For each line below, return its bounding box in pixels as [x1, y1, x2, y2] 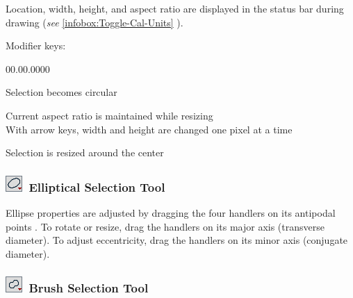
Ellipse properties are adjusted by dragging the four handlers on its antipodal [6, 205, 336, 220]
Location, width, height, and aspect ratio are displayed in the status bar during [6, 1, 344, 15]
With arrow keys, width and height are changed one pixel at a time [6, 122, 293, 136]
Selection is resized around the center [6, 145, 164, 160]
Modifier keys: [6, 38, 66, 53]
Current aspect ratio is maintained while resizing [6, 108, 213, 122]
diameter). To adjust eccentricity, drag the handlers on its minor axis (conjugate [6, 233, 348, 247]
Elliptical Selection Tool [28, 178, 165, 195]
